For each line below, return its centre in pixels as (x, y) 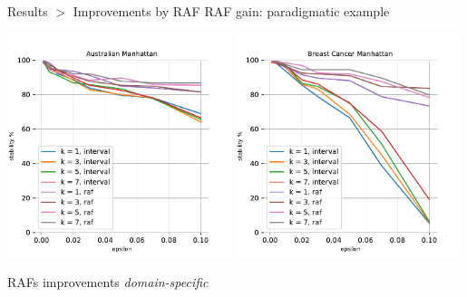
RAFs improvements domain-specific (108, 282)
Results (28, 11)
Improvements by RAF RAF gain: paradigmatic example (231, 11)
